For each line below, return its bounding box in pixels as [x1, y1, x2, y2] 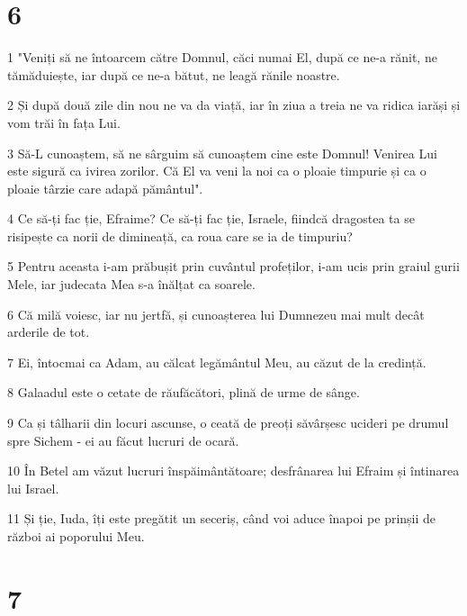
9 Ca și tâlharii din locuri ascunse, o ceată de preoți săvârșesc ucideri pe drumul [7, 413, 449, 432]
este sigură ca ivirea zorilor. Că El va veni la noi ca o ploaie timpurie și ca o [7, 161, 427, 180]
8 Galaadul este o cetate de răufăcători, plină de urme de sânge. [7, 383, 360, 402]
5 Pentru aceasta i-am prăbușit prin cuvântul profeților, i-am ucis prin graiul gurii [7, 257, 460, 276]
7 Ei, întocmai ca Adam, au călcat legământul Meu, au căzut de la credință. [7, 352, 427, 371]
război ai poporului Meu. [7, 527, 145, 545]
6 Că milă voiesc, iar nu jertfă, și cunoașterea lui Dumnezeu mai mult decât [7, 304, 425, 323]
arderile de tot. [7, 322, 90, 341]
